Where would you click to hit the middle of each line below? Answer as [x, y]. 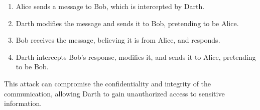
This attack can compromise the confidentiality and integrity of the [108, 83]
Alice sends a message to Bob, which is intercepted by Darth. [110, 6]
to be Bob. [32, 67]
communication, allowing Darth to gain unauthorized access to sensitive [114, 93]
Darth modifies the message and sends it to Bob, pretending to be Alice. [127, 23]
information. [23, 103]
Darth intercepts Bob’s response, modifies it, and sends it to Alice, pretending [136, 57]
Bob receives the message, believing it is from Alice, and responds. [118, 40]
